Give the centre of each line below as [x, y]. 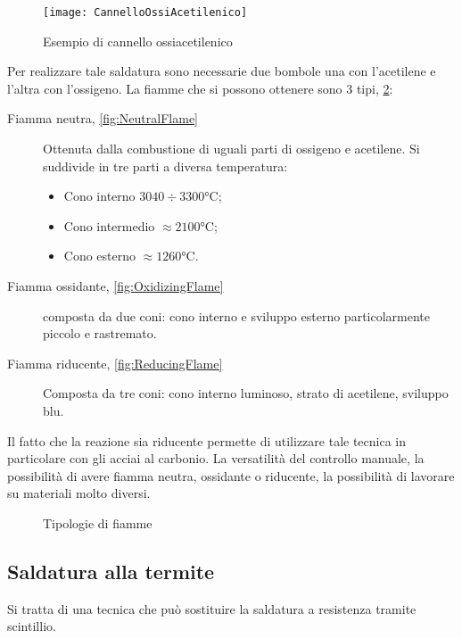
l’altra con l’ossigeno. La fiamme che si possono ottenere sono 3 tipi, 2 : [200, 88]
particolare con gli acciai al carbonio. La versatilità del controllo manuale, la [216, 458]
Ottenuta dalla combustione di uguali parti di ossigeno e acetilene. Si [231, 149]
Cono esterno [100, 256]
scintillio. [32, 626]
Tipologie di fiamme [98, 522]
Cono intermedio [109, 225]
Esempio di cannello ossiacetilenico [138, 41]
